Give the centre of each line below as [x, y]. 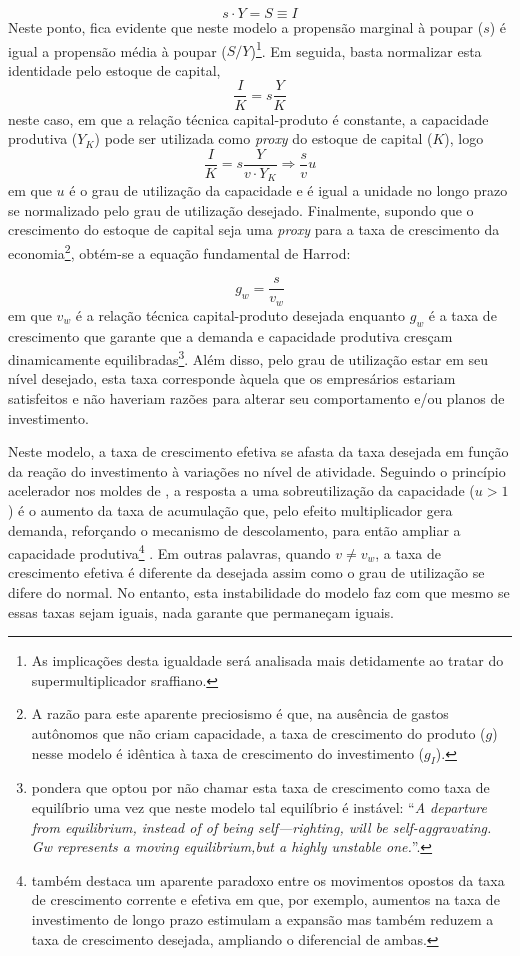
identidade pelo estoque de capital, [114, 69]
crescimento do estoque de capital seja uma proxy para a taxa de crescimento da [254, 229]
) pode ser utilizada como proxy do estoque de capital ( [263, 138]
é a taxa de [462, 314]
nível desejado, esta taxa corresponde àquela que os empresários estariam [232, 378]
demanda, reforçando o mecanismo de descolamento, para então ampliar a [234, 529]
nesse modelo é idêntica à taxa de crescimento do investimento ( [228, 752]
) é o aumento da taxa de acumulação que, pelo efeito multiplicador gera [230, 509]
